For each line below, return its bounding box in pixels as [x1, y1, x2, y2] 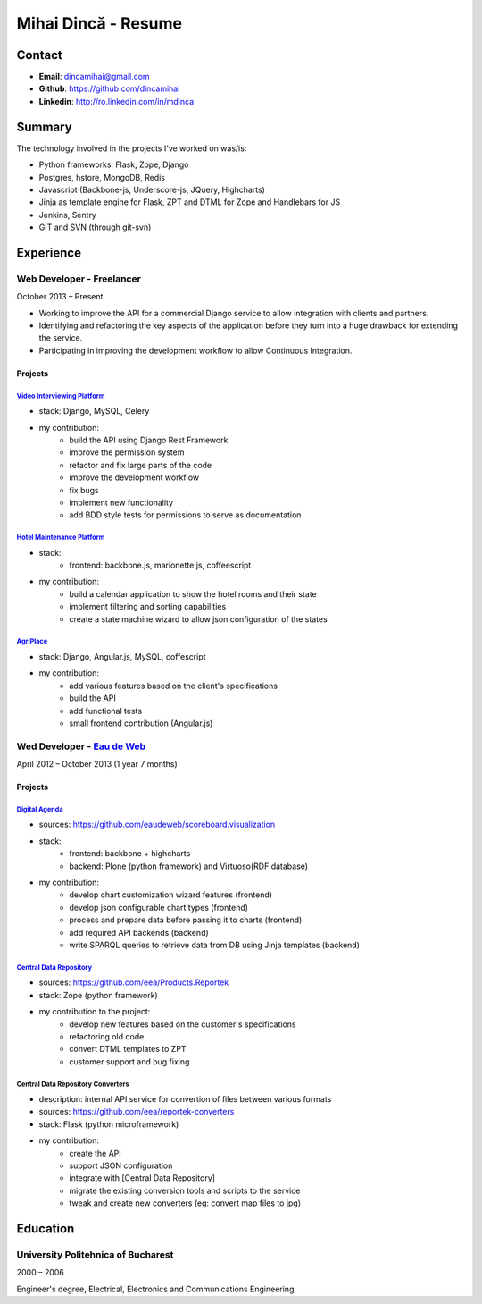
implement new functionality [69, 497, 174, 508]
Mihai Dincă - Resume [16, 13, 183, 33]
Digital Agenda [16, 804, 63, 813]
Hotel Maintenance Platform [16, 533, 105, 543]
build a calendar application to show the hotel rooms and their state [69, 588, 317, 599]
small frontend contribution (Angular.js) [69, 718, 213, 728]
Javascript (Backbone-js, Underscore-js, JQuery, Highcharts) [38, 184, 265, 195]
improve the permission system [69, 447, 185, 458]
